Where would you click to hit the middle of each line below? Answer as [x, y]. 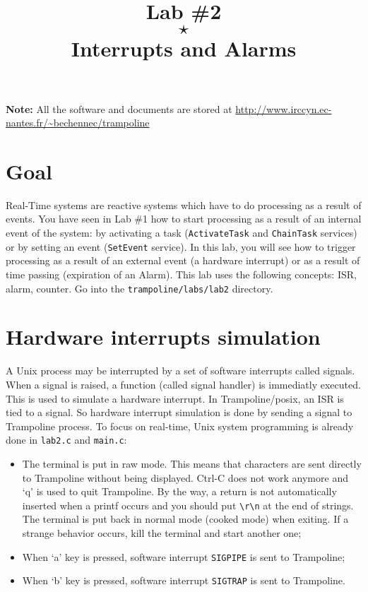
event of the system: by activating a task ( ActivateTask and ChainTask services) [182, 233]
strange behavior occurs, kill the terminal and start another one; [162, 533]
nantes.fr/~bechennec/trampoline [78, 123]
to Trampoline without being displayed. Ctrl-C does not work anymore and [185, 477]
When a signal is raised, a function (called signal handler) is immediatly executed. [183, 384]
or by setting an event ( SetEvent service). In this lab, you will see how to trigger [181, 246]
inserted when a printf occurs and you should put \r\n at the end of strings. [188, 505]
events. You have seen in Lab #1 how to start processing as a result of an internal [184, 219]
